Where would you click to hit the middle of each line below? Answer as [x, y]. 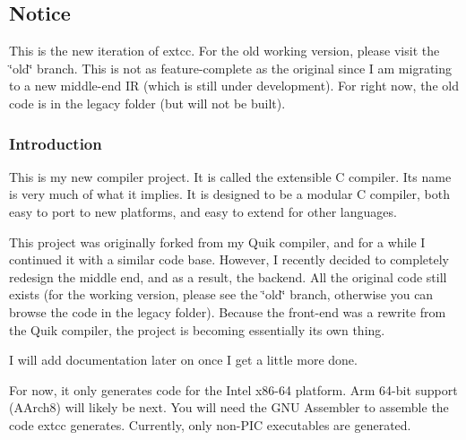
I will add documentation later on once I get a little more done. [183, 360]
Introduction [56, 143]
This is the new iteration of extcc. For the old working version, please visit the [224, 51]
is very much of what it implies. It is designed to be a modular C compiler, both [229, 194]
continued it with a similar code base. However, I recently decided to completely [229, 259]
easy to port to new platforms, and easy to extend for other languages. [203, 211]
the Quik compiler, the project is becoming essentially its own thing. [197, 329]
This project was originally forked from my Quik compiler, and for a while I [217, 242]
